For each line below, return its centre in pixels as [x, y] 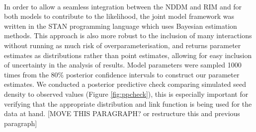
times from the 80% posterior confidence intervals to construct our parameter [122, 74]
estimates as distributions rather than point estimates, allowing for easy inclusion [128, 55]
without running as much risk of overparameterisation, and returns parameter [123, 45]
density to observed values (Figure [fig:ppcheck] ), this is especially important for [126, 94]
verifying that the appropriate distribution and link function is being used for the [128, 103]
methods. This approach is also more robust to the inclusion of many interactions [128, 35]
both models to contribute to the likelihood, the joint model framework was [119, 16]
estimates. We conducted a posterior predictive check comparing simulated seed [125, 84]
